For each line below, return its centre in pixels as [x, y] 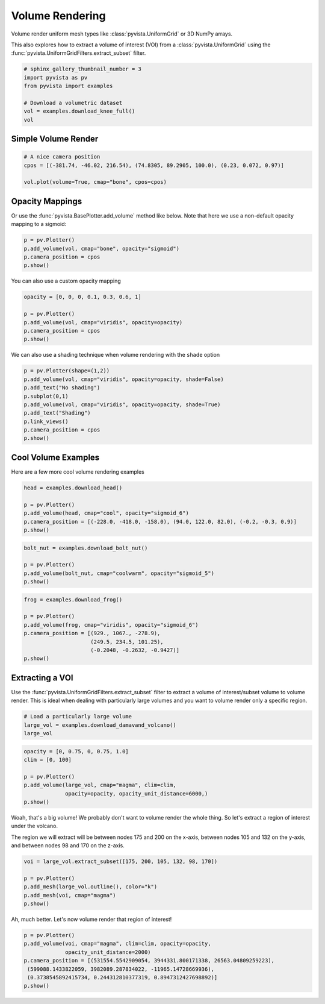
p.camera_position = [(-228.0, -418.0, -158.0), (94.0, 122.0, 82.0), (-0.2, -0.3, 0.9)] [160, 522]
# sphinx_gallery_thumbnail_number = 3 [82, 69]
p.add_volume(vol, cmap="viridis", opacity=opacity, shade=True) [122, 404]
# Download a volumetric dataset [73, 103]
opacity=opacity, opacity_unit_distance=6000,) [137, 793]
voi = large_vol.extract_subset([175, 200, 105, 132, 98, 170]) [121, 861]
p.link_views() [46, 421]
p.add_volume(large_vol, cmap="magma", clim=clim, [100, 785]
